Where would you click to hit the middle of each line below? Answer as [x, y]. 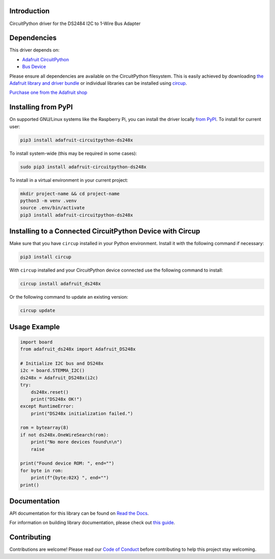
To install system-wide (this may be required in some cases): [73, 153]
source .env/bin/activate [52, 208]
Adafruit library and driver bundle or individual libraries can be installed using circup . [98, 83]
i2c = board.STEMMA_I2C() [52, 371]
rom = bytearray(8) [44, 428]
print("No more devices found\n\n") [76, 442]
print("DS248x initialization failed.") [82, 413]
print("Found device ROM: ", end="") [67, 464]
